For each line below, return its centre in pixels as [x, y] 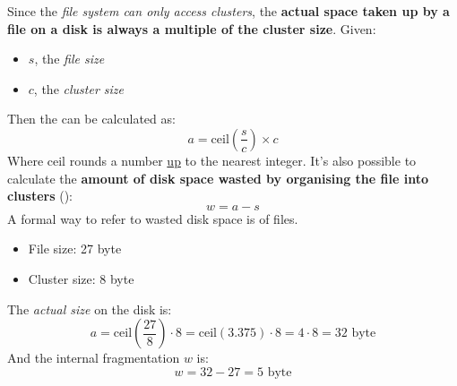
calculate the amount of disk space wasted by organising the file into [218, 178]
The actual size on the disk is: [90, 309]
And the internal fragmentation [94, 358]
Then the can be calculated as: [91, 119]
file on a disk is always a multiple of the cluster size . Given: [192, 28]
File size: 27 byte [75, 249]
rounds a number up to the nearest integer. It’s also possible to [243, 160]
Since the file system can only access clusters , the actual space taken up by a [228, 11]
